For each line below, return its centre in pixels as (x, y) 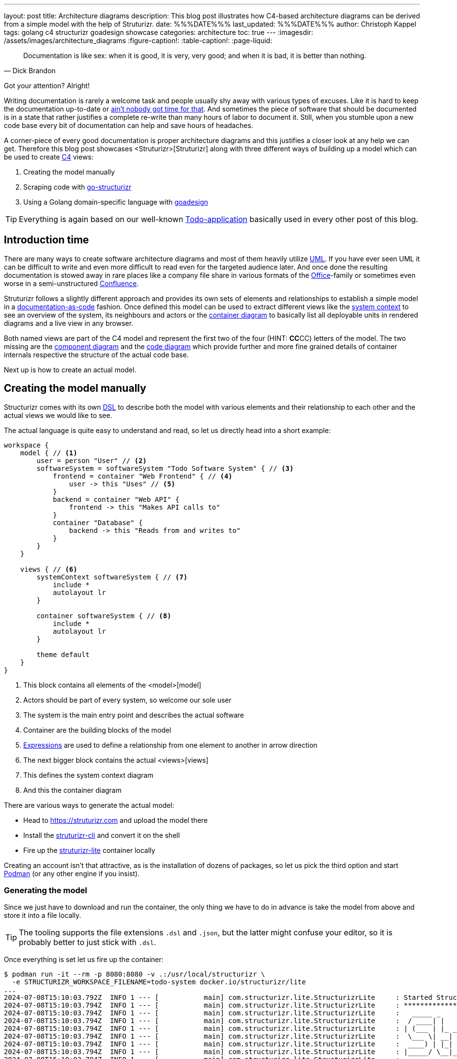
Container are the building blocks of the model (97, 730)
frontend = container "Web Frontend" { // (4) (143, 476)
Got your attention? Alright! (47, 86)
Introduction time (46, 240)
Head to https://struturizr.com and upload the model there (115, 820)
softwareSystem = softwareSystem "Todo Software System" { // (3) (165, 468)
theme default (63, 654)
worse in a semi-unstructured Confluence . (71, 283)
